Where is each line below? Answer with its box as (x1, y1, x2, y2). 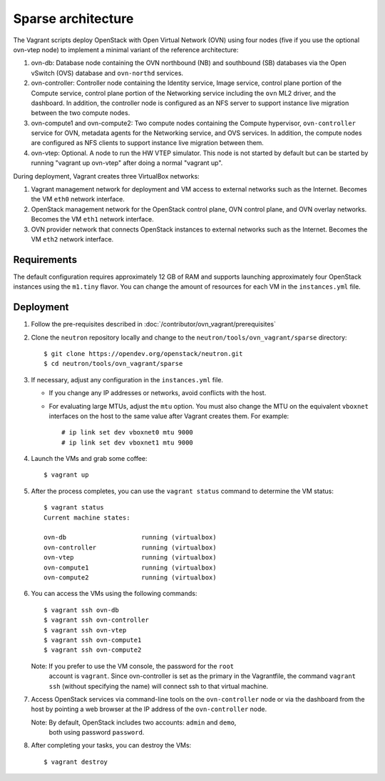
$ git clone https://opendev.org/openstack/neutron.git (43, 349, 243, 357)
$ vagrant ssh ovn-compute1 (43, 636, 142, 644)
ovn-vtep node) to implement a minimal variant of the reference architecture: (13, 45, 239, 54)
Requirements (13, 254, 78, 266)
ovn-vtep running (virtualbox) (43, 554, 217, 562)
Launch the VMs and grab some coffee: (31, 454, 148, 463)
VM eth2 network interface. (31, 234, 114, 243)
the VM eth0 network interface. (31, 195, 125, 204)
